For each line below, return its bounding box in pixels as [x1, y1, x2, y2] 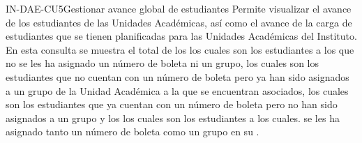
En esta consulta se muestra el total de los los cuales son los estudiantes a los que [6, 42, 354, 57]
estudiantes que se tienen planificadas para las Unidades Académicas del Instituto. [6, 29, 357, 43]
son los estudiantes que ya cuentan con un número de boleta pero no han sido [6, 97, 338, 112]
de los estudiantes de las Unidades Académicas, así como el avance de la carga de [6, 15, 352, 29]
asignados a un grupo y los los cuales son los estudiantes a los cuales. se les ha [6, 110, 340, 125]
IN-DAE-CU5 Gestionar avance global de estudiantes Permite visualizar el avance [6, 1, 352, 15]
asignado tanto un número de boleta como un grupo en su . [6, 124, 259, 139]
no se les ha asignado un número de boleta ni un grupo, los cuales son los [6, 56, 319, 70]
